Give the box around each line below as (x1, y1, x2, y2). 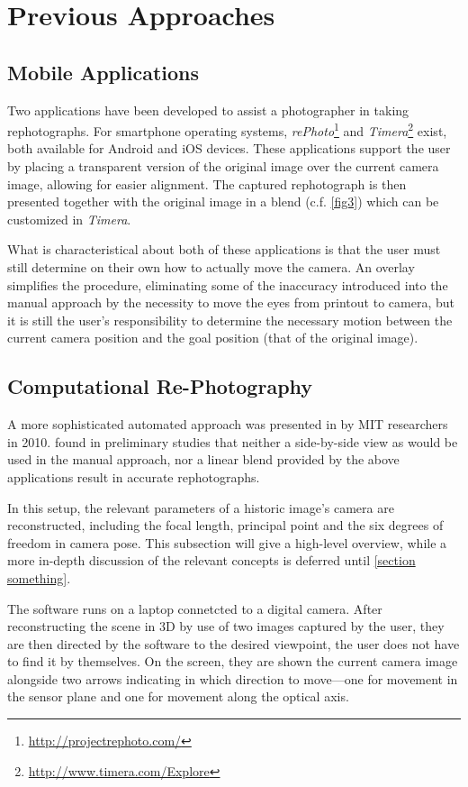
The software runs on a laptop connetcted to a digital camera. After (7, 599, 382, 618)
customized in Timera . (7, 209, 131, 228)
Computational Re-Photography (7, 372, 313, 400)
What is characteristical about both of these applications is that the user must (7, 240, 441, 259)
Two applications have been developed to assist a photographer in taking (7, 100, 409, 119)
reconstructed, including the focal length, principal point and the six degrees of (7, 516, 444, 535)
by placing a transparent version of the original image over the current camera (7, 157, 439, 176)
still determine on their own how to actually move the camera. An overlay (7, 257, 415, 276)
